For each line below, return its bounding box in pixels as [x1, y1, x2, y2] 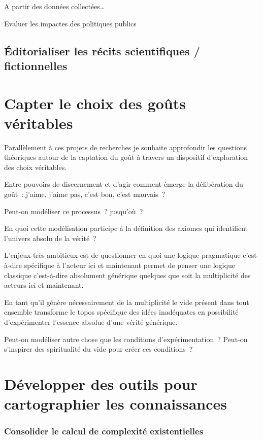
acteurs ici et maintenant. [4, 280, 84, 290]
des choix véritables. [4, 161, 67, 172]
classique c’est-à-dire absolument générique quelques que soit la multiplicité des [4, 269, 251, 280]
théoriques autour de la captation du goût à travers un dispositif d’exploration [4, 152, 248, 162]
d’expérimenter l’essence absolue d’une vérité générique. [4, 316, 178, 327]
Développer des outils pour [4, 373, 198, 394]
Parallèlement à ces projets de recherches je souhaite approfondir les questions [4, 142, 247, 152]
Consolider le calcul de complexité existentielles [4, 425, 204, 437]
